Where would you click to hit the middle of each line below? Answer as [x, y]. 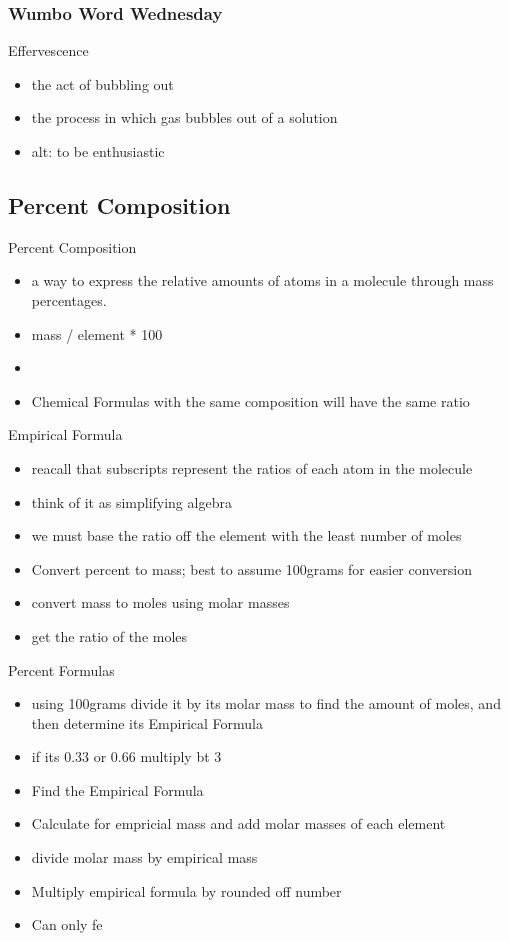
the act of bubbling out [102, 83]
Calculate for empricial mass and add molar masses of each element [238, 823]
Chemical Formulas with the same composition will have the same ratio [250, 400]
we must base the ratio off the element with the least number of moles [246, 535]
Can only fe [67, 924]
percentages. [69, 299]
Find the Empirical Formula [117, 789]
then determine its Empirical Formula [147, 722]
